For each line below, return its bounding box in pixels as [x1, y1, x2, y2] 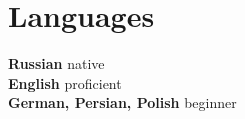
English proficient [8, 72, 122, 93]
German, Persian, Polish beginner [8, 92, 237, 113]
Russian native [8, 53, 105, 74]
